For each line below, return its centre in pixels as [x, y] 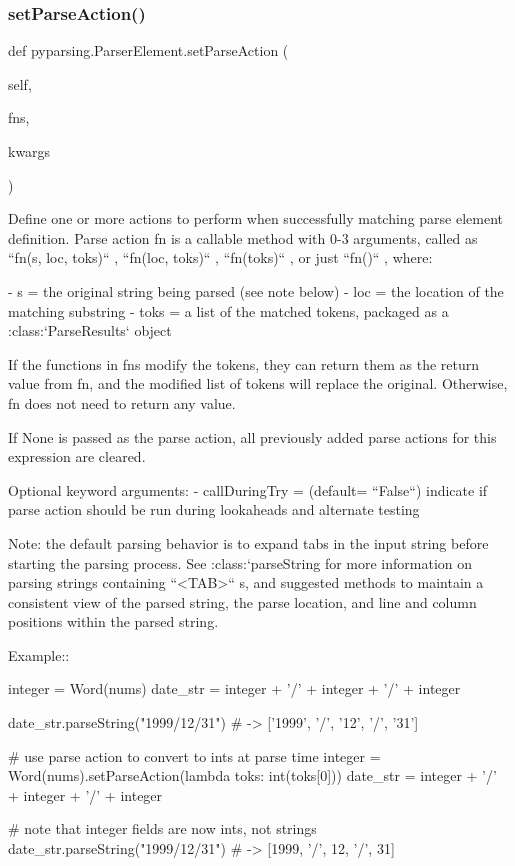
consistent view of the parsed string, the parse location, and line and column [242, 601]
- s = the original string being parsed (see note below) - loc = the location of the [256, 290]
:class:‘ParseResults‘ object [90, 330]
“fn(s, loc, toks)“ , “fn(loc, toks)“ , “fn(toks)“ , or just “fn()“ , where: [220, 257]
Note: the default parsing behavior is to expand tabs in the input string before [248, 542]
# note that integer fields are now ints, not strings [162, 828]
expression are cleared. [77, 456]
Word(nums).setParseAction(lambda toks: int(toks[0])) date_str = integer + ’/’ [252, 775]
